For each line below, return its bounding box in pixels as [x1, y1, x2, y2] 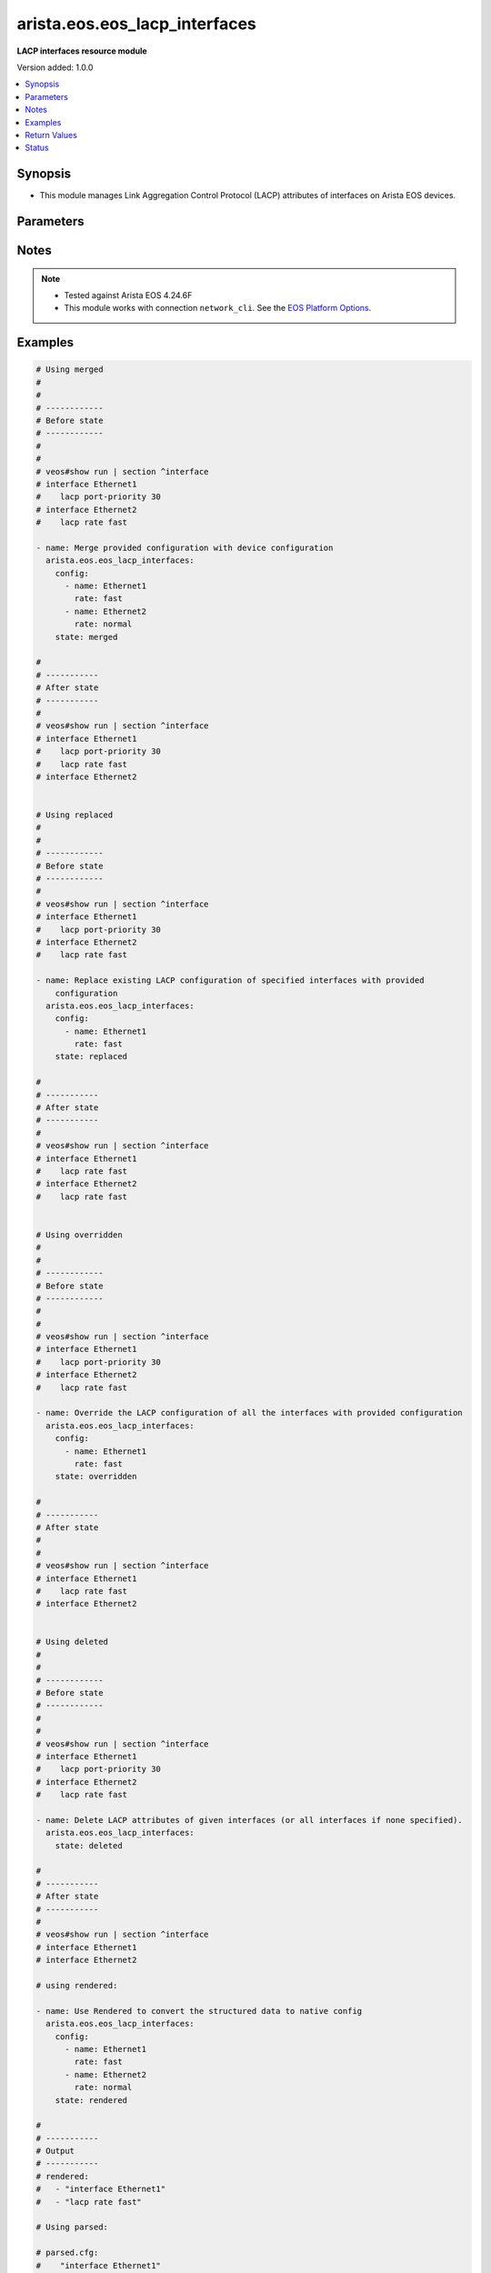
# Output [35, 2146, 75, 2157]
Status [25, 142, 49, 154]
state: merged [55, 632, 118, 642]
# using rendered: [35, 1980, 118, 1990]
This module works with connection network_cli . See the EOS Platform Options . [64, 303, 372, 314]
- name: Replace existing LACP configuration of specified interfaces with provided [35, 976, 425, 986]
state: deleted [55, 1840, 123, 1850]
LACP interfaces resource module [16, 45, 147, 56]
